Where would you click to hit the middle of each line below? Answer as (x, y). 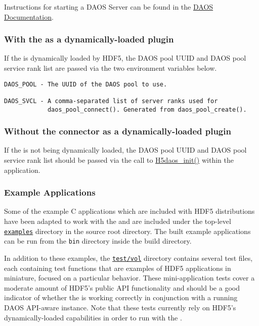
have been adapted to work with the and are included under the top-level (118, 221)
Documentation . (29, 16)
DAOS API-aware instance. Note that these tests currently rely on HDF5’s (120, 307)
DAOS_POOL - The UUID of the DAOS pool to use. (86, 84)
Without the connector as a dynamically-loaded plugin (118, 131)
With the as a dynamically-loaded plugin (89, 39)
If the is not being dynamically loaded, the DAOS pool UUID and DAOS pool (125, 150)
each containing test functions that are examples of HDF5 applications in (118, 268)
